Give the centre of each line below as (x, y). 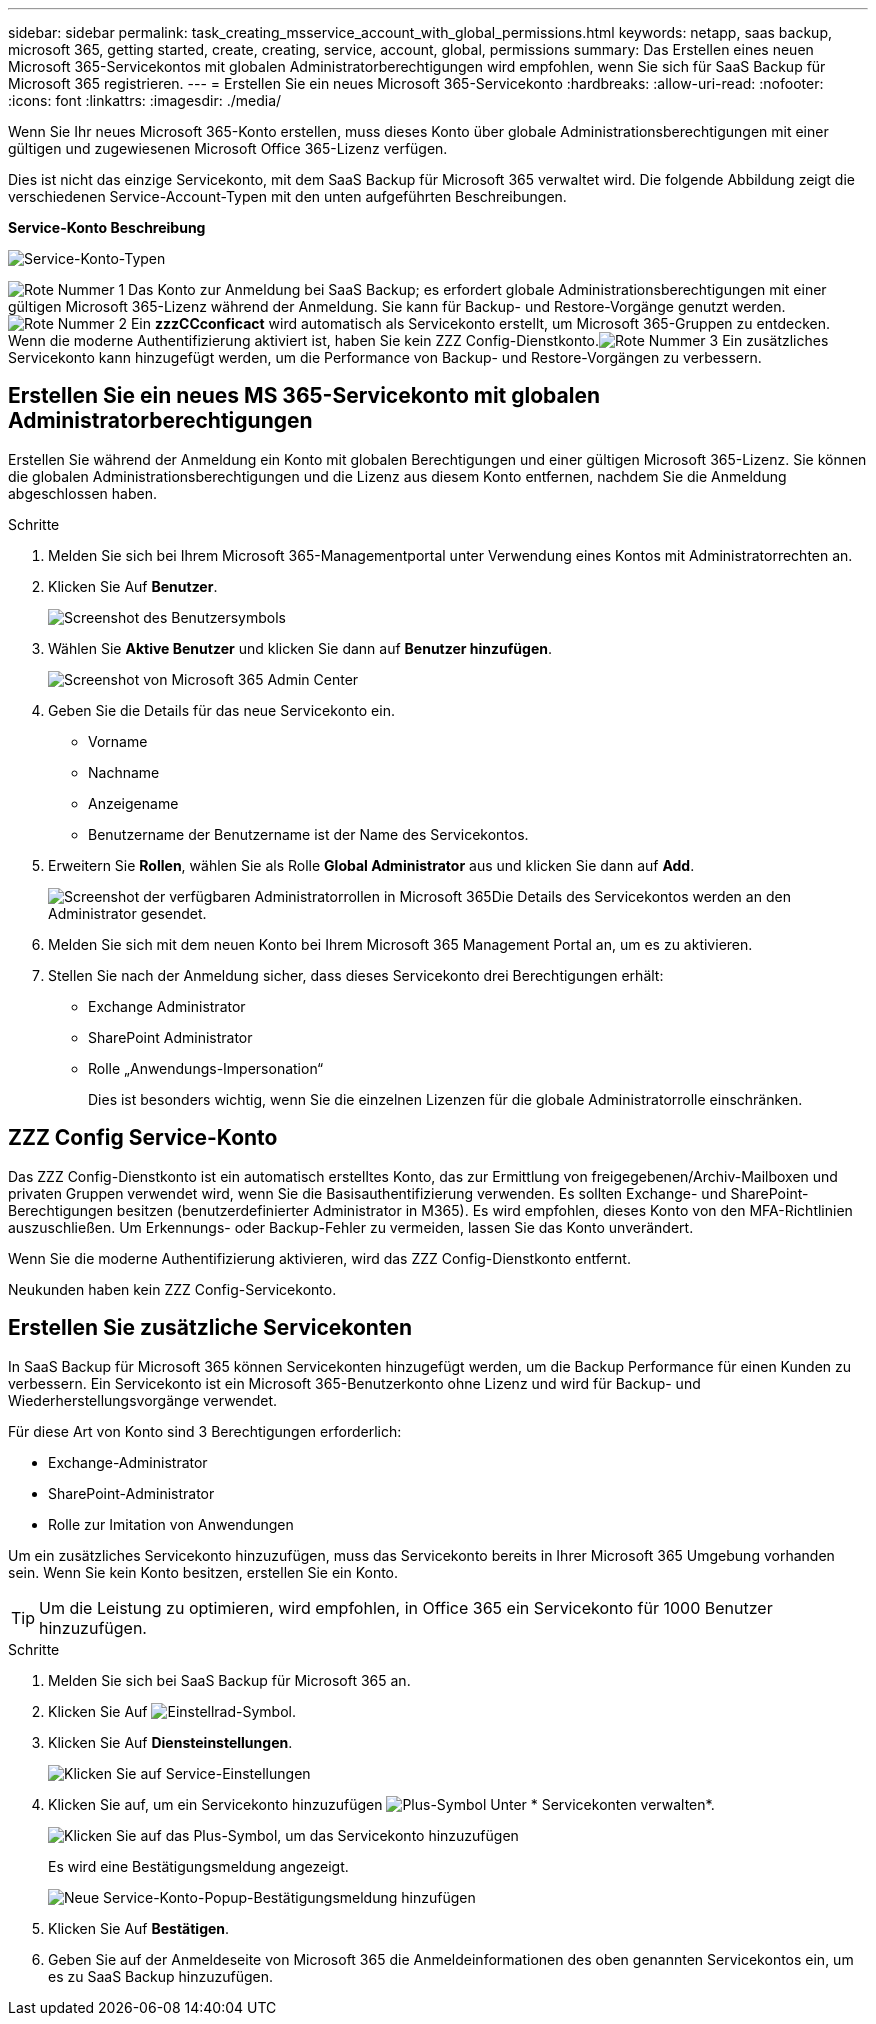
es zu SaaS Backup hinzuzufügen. (161, 1976)
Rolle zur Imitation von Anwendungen (171, 1524)
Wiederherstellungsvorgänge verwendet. (143, 1400)
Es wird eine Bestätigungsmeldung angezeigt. (198, 1866)
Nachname (124, 772)
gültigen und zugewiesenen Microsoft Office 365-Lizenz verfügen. (228, 148)
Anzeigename (133, 803)
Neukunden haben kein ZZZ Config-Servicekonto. (172, 1289)
